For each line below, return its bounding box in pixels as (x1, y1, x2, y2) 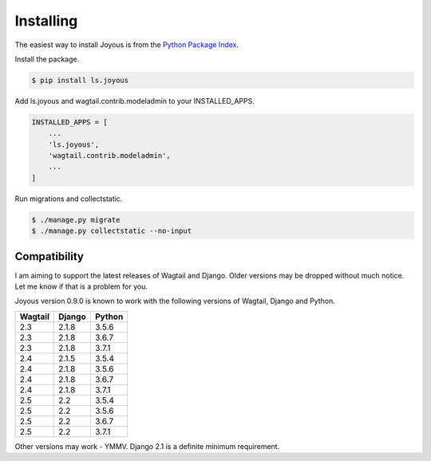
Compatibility (14, 250, 84, 263)
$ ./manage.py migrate (31, 215, 121, 224)
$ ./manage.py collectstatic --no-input (31, 227, 192, 235)
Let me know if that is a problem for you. (14, 282, 148, 291)
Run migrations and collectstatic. (14, 194, 123, 203)
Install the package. (14, 54, 80, 64)
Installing (14, 12, 78, 30)
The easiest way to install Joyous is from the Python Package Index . (14, 40, 239, 49)
